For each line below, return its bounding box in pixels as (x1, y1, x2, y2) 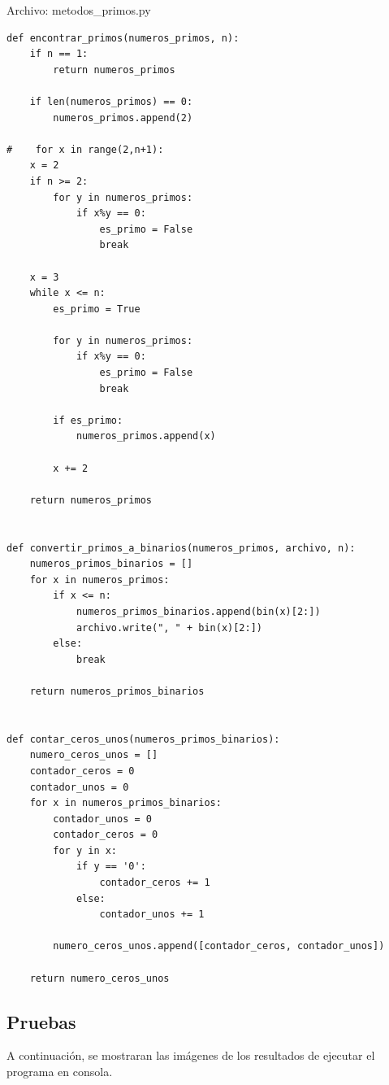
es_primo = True (53, 303, 140, 315)
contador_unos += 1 (99, 909, 205, 921)
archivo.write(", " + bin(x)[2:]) (76, 621, 262, 634)
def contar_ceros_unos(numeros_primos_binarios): (6, 733, 280, 745)
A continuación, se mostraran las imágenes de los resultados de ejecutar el (6, 1047, 375, 1064)
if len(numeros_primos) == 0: (29, 95, 193, 107)
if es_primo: (53, 414, 123, 426)
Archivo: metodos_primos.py (6, 2, 151, 18)
